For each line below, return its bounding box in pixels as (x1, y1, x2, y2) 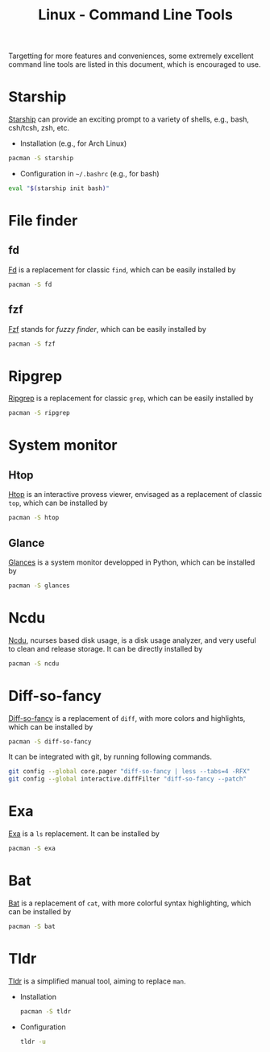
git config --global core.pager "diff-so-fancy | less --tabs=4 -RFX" (8, 768, 251, 776)
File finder (8, 212, 78, 230)
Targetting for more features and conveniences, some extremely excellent (8, 51, 254, 61)
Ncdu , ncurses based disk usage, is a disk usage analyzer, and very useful (8, 635, 256, 645)
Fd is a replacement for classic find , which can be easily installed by (8, 264, 236, 275)
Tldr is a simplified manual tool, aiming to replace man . (8, 976, 186, 986)
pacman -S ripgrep (8, 409, 70, 417)
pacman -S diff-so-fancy (8, 737, 92, 746)
